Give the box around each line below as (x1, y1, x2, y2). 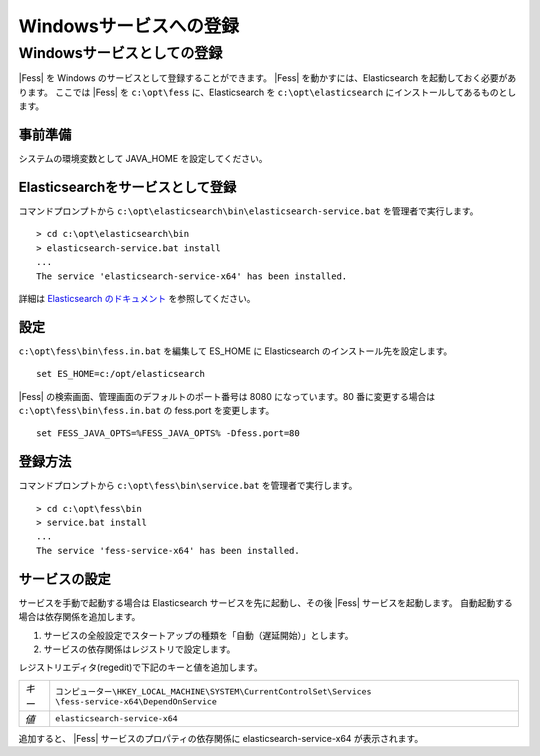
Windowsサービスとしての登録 (18, 44, 223, 62)
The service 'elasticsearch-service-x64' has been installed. (36, 270, 348, 282)
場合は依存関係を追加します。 (18, 611, 141, 623)
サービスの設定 (18, 570, 111, 587)
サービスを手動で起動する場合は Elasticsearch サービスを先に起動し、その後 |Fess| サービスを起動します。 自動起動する (18, 596, 514, 609)
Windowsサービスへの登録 (18, 15, 239, 37)
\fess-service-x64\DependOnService (55, 696, 217, 707)
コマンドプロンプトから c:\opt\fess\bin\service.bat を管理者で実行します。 (18, 480, 358, 492)
